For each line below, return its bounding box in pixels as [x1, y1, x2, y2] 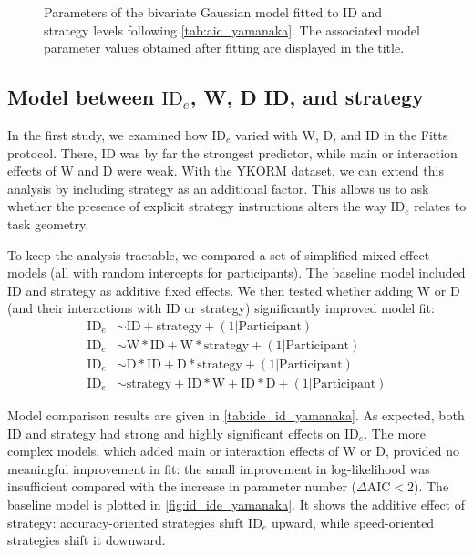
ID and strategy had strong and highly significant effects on [7, 423, 341, 442]
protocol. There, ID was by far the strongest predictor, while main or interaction [7, 143, 458, 162]
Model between [7, 83, 155, 111]
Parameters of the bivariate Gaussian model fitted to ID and [44, 3, 383, 21]
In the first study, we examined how [7, 125, 208, 144]
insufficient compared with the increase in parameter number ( [7, 477, 356, 496]
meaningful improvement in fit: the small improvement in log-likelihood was [7, 459, 430, 478]
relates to [414, 197, 467, 216]
